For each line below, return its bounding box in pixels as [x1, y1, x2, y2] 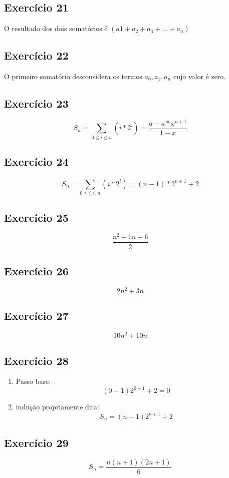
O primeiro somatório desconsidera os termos [4, 71, 142, 81]
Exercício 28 [4, 352, 69, 368]
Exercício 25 [4, 209, 69, 225]
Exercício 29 [4, 434, 69, 450]
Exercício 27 [4, 308, 69, 323]
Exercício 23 [4, 95, 69, 111]
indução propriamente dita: [16, 401, 99, 412]
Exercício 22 [4, 48, 69, 63]
